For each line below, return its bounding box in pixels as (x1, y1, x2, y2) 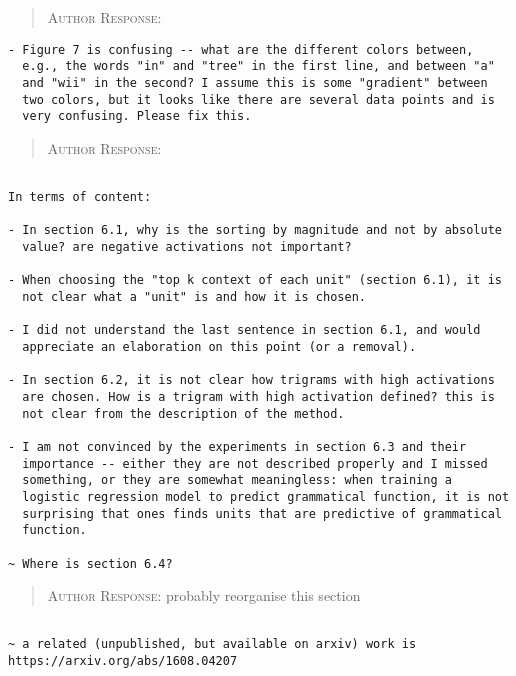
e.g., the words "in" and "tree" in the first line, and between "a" (22, 59, 495, 74)
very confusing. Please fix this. (22, 109, 252, 124)
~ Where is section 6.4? (8, 556, 173, 571)
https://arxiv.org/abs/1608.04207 (8, 654, 238, 669)
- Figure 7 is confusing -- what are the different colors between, (8, 42, 474, 57)
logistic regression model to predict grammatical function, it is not (22, 489, 510, 504)
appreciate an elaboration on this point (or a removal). (22, 340, 417, 355)
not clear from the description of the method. (22, 406, 345, 421)
